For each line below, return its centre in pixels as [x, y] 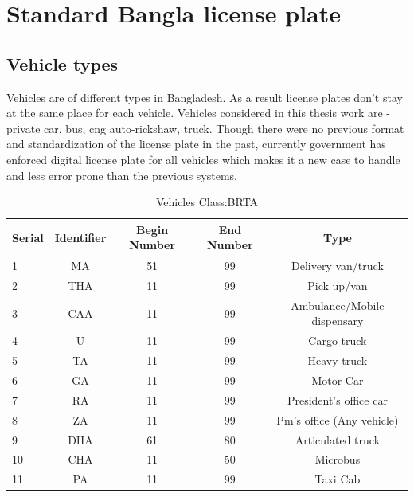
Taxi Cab [338, 479]
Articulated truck [338, 439]
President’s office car [337, 399]
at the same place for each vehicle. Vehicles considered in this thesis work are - [198, 113]
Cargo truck [338, 340]
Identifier [80, 237]
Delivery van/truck [338, 266]
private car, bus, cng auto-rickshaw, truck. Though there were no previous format [205, 128]
